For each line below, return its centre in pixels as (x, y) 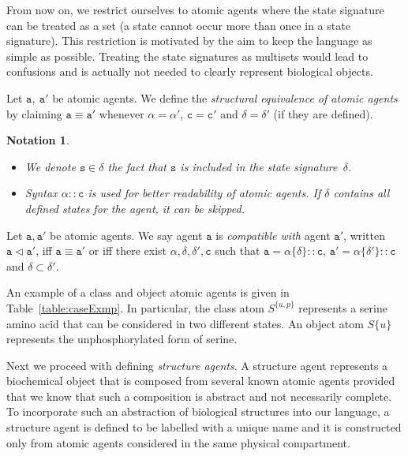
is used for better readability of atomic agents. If (204, 193)
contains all (361, 193)
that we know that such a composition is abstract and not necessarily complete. (199, 396)
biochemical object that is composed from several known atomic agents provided (201, 381)
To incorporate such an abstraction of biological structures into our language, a (198, 411)
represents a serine (343, 307)
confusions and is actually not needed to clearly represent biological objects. (190, 71)
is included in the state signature (259, 166)
